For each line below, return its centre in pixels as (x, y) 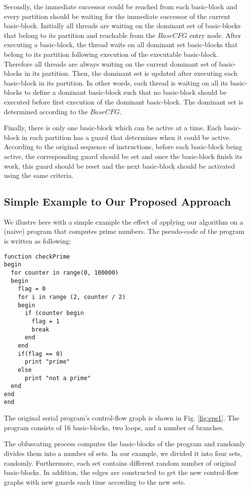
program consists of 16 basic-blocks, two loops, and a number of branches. (114, 427)
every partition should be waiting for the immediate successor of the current (117, 16)
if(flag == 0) (40, 354)
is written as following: (38, 241)
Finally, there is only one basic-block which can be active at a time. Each (113, 128)
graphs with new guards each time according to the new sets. (95, 481)
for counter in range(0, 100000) (65, 272)
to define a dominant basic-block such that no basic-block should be (125, 92)
